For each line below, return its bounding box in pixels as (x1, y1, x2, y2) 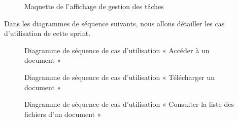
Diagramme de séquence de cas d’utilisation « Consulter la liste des (24, 99, 234, 109)
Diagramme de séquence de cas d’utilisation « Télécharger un (24, 71, 215, 82)
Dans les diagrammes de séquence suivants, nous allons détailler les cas (4, 18, 225, 28)
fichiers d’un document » (24, 108, 101, 119)
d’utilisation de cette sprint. (4, 28, 91, 38)
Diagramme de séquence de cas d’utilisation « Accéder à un (24, 45, 210, 55)
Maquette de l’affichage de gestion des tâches (24, 1, 164, 11)
